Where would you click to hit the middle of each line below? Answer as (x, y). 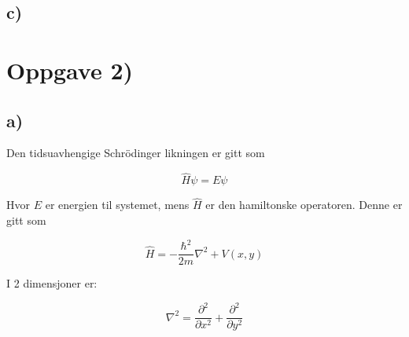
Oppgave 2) (70, 70)
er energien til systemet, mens (117, 205)
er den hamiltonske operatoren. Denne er (304, 205)
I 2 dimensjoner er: (52, 283)
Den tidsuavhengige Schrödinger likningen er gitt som (136, 153)
